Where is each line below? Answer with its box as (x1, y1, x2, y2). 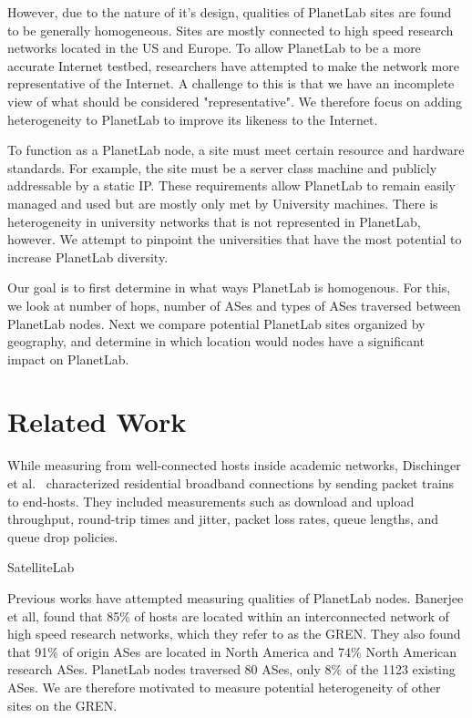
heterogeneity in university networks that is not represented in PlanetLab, (7, 211, 421, 231)
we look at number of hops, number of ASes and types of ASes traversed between (7, 295, 461, 314)
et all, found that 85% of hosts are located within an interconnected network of (7, 606, 449, 625)
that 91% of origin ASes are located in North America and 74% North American (7, 641, 457, 661)
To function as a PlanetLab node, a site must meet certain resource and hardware (7, 140, 465, 159)
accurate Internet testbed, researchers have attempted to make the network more (7, 56, 459, 75)
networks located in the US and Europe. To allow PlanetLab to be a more (7, 38, 421, 57)
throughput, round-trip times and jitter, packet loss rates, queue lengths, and (7, 509, 439, 528)
